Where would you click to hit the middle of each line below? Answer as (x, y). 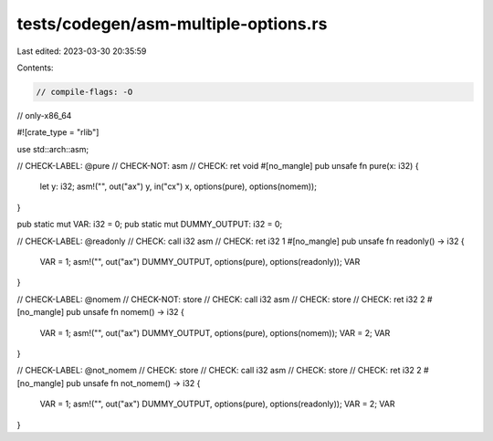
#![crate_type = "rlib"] (58, 132)
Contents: (35, 68)
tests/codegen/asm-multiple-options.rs (172, 24)
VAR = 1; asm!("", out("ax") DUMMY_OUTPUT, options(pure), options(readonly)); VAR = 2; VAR (217, 404)
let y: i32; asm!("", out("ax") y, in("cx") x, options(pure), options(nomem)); (178, 186)
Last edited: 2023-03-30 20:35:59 (82, 51)
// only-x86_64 (44, 115)
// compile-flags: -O (84, 92)
